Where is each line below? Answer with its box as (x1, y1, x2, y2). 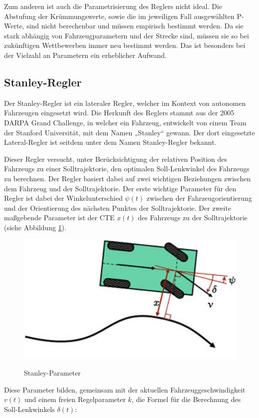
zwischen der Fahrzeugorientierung (146, 193, 252, 203)
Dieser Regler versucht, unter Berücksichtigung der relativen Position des (4, 153, 228, 164)
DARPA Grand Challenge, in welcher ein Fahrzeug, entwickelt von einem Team (4, 117, 247, 127)
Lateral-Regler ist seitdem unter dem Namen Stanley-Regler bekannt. (4, 137, 217, 147)
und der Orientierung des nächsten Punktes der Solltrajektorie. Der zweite (4, 202, 232, 213)
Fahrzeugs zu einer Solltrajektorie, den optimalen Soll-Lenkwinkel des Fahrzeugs (4, 163, 250, 174)
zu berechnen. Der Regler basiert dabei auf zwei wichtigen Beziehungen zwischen (4, 173, 251, 183)
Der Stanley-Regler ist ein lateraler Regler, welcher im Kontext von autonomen (4, 97, 246, 108)
